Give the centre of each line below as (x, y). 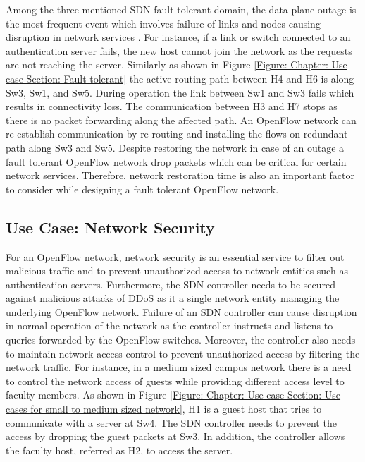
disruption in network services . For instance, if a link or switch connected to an (178, 37)
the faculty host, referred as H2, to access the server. (119, 450)
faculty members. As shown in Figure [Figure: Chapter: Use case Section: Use (173, 395)
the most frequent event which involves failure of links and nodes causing (163, 23)
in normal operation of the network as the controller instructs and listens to (169, 326)
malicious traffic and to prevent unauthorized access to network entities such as (177, 270)
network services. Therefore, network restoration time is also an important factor (180, 175)
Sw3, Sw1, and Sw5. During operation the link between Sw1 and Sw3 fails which (180, 92)
